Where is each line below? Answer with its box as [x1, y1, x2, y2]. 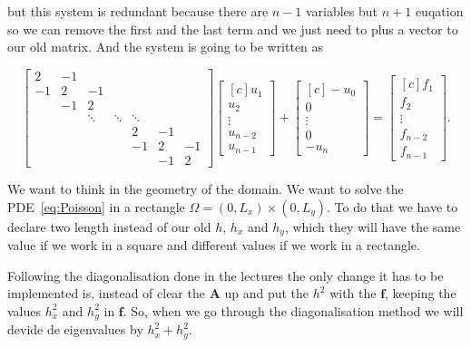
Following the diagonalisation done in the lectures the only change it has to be [7, 265, 444, 284]
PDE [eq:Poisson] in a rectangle [7, 197, 185, 216]
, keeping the [385, 284, 456, 303]
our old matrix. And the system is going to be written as [7, 37, 324, 56]
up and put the [224, 284, 309, 303]
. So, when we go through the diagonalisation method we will [123, 301, 464, 320]
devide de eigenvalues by [7, 320, 143, 339]
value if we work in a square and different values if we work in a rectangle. [7, 236, 420, 255]
